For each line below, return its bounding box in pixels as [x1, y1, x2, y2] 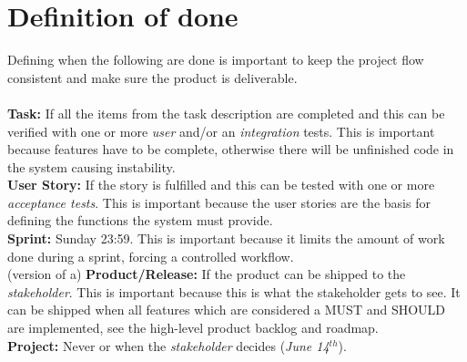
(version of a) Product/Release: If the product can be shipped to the [7, 264, 406, 284]
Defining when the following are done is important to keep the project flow [7, 50, 424, 69]
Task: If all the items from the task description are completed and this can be [7, 103, 445, 122]
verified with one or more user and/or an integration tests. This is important [7, 121, 435, 140]
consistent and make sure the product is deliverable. [7, 67, 298, 87]
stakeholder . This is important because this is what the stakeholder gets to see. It [7, 282, 461, 301]
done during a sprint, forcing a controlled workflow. [7, 246, 294, 265]
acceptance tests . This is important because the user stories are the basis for [7, 192, 431, 212]
